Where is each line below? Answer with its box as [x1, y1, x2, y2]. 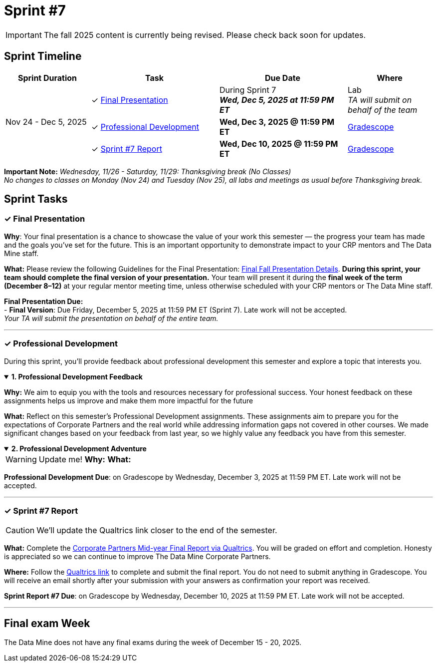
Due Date [265, 72, 300, 83]
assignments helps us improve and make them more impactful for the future [4, 396, 253, 405]
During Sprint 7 [219, 84, 276, 95]
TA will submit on [348, 94, 412, 105]
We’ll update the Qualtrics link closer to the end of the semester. [36, 525, 277, 536]
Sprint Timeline [4, 50, 82, 63]
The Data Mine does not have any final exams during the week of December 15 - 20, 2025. [4, 638, 302, 647]
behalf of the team [348, 104, 418, 115]
